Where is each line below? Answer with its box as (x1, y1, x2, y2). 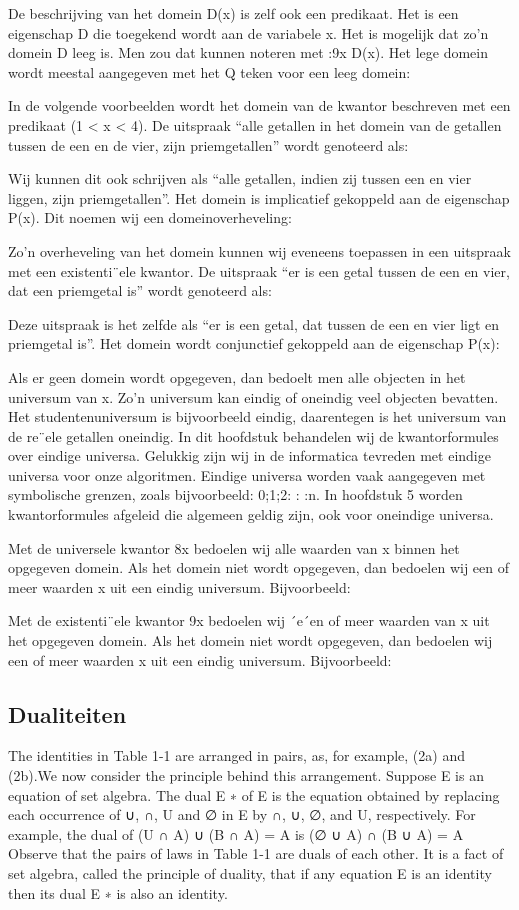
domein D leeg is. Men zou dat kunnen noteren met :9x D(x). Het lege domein (8, 42, 488, 63)
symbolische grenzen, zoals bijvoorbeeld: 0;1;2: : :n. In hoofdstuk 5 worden (8, 484, 463, 505)
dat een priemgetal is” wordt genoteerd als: (8, 280, 272, 301)
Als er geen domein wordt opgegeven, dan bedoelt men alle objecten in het (8, 366, 466, 387)
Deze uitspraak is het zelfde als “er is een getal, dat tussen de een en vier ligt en (8, 313, 500, 334)
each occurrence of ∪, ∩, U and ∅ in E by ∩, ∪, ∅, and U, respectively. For (8, 804, 476, 825)
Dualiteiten (8, 698, 127, 729)
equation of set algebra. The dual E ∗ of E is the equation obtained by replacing (8, 784, 500, 805)
